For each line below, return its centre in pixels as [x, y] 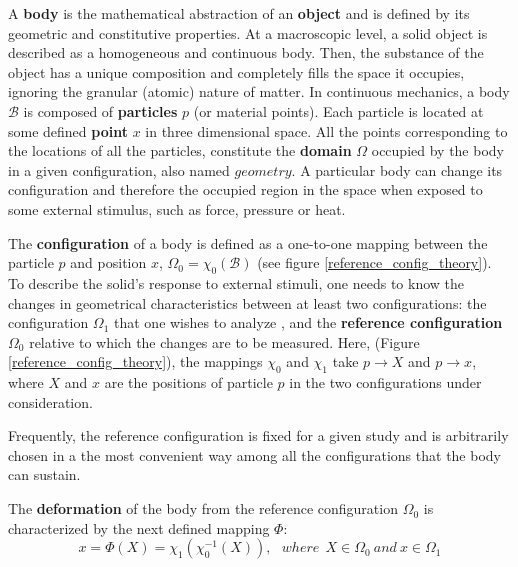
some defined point [68, 130]
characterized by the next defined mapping [139, 527]
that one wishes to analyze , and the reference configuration [308, 322]
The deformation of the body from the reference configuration [203, 508]
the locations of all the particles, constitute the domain [180, 150]
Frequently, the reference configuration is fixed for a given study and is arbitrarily [258, 435]
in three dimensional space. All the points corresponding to [326, 130]
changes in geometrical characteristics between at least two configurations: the [247, 302]
